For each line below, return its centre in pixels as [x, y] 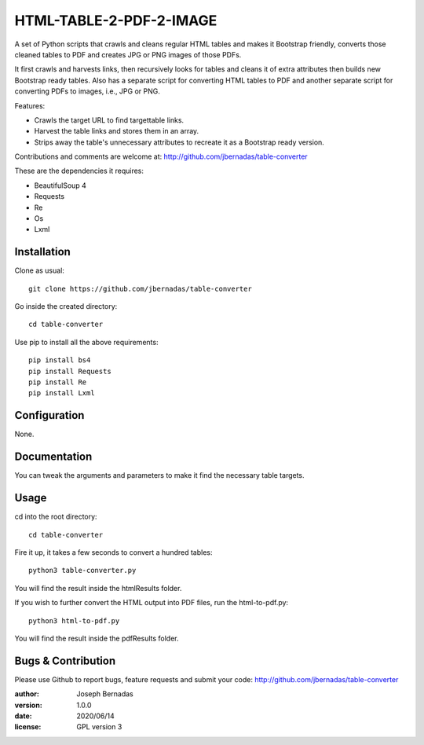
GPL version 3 [99, 727]
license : [28, 727]
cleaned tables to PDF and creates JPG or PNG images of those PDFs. [128, 54]
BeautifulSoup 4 [60, 185]
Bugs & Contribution [65, 661]
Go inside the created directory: [66, 306]
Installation [42, 252]
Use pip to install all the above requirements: [86, 342]
